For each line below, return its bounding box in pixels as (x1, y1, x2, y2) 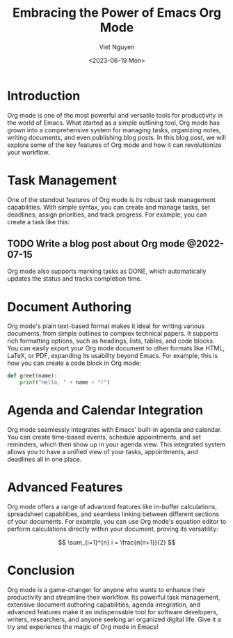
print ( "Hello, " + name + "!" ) (19, 379, 111, 386)
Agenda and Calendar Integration (7, 403, 204, 419)
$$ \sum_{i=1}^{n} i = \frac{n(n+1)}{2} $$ (58, 538, 176, 546)
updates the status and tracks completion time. (7, 274, 143, 283)
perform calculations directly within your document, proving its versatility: (7, 524, 218, 533)
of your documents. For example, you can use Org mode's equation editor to (7, 518, 227, 525)
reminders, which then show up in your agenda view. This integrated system (7, 440, 226, 449)
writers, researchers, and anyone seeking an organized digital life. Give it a (7, 615, 221, 623)
